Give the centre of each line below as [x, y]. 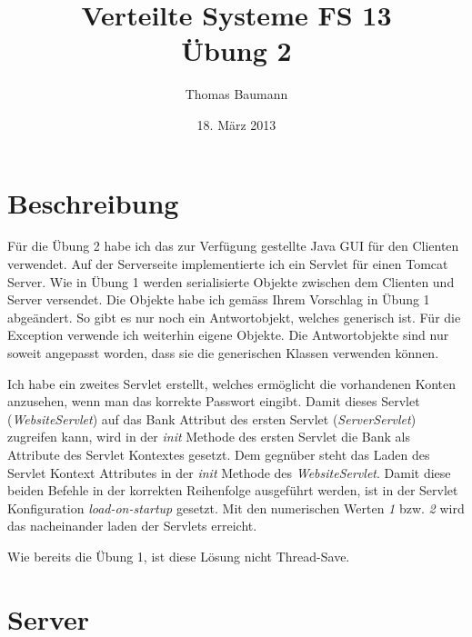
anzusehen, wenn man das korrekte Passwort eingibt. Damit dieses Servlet [214, 401]
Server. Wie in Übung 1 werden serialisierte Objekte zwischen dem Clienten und [231, 281]
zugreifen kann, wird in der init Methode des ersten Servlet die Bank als [209, 437]
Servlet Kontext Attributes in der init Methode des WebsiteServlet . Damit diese [229, 472]
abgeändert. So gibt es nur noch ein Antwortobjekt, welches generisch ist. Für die [234, 317]
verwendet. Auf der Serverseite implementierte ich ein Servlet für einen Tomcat [228, 264]
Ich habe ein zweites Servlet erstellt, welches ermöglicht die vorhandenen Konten [232, 383]
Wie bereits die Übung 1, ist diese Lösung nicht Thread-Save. [179, 556]
